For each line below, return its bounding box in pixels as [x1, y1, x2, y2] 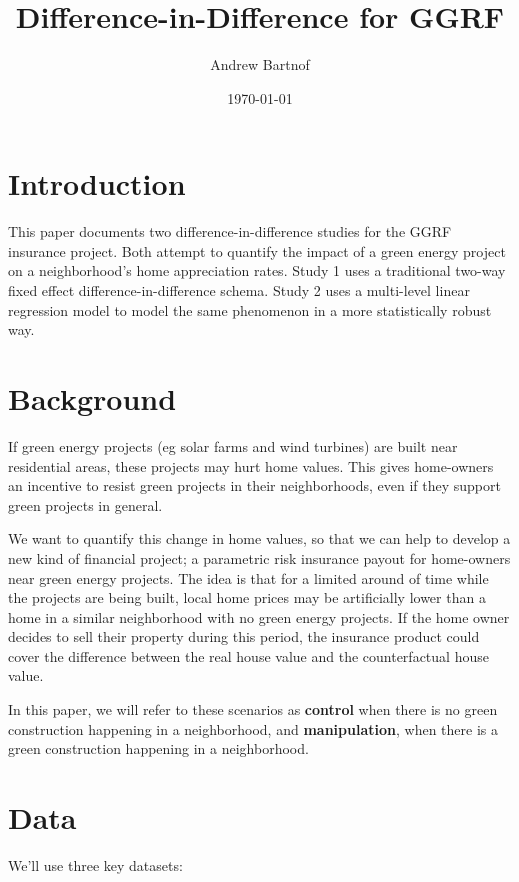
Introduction [8, 163, 186, 204]
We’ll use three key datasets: [8, 854, 183, 875]
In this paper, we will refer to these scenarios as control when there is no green [8, 699, 498, 720]
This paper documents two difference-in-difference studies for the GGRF [8, 221, 452, 242]
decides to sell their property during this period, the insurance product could [8, 626, 480, 647]
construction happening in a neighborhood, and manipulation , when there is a [8, 718, 498, 739]
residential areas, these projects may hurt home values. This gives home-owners [8, 455, 494, 476]
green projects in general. [8, 494, 163, 515]
